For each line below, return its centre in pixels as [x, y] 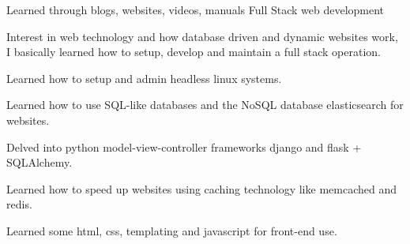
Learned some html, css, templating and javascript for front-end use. [172, 230]
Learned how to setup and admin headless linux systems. [144, 78]
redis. [19, 204]
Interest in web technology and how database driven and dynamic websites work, [202, 36]
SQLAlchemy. [39, 162]
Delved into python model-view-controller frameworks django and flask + [184, 146]
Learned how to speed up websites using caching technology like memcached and [201, 188]
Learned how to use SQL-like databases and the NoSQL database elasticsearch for [205, 105]
